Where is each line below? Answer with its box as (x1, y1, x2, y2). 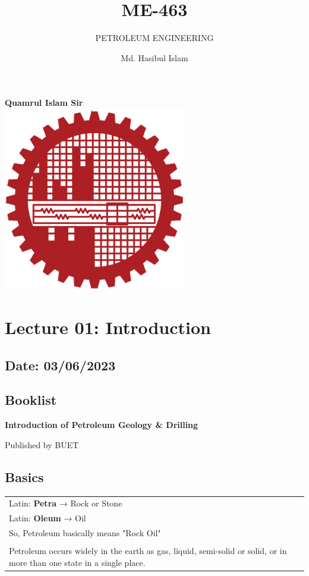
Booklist (5, 391, 57, 409)
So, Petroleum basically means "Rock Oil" (9, 527, 161, 539)
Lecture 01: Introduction (5, 315, 211, 339)
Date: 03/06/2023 (5, 355, 116, 374)
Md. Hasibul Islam (121, 51, 188, 64)
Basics (5, 467, 44, 486)
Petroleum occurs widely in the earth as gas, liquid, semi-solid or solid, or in (9, 544, 287, 557)
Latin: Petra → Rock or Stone (9, 497, 122, 509)
